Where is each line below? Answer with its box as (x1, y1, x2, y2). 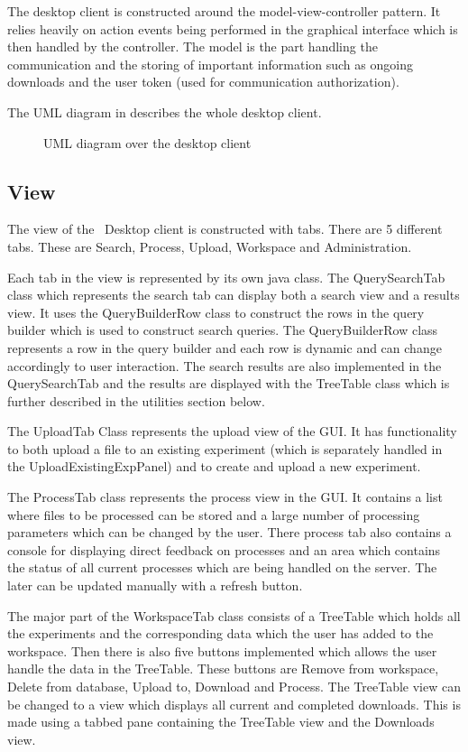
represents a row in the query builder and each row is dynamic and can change (7, 338, 442, 357)
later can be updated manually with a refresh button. (7, 576, 303, 595)
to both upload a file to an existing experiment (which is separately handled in (7, 439, 443, 458)
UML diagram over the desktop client (43, 133, 252, 152)
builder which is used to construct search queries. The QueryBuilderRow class (7, 320, 438, 339)
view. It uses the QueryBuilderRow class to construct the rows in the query (7, 302, 425, 321)
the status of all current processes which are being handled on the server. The (7, 558, 437, 577)
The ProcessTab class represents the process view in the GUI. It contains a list (7, 487, 443, 506)
